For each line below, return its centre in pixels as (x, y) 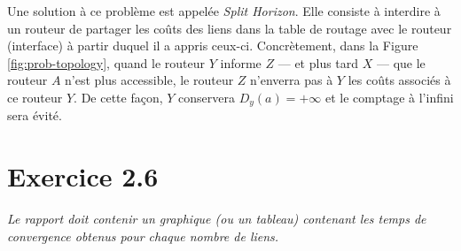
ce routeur (35, 97)
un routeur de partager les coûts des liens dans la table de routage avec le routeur (230, 28)
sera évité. (35, 115)
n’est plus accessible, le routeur (149, 80)
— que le (401, 62)
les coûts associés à (399, 80)
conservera (207, 97)
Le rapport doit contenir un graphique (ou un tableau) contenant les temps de (217, 219)
